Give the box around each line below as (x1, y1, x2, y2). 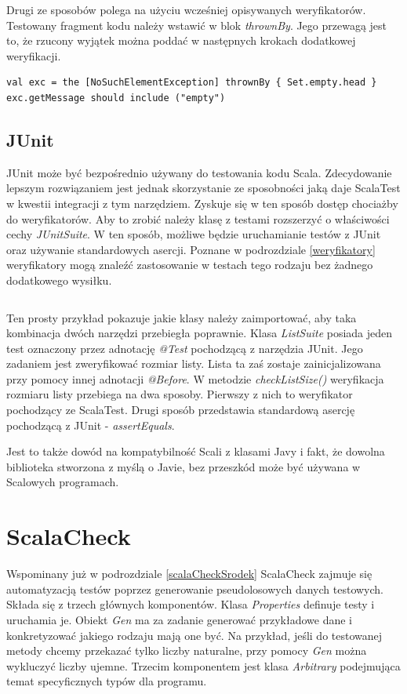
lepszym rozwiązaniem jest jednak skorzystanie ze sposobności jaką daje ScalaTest (6, 180, 401, 196)
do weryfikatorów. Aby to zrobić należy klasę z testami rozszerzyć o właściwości (6, 210, 390, 227)
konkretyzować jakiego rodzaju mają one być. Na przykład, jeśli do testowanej (6, 627, 383, 643)
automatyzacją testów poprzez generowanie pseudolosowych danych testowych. (6, 580, 383, 597)
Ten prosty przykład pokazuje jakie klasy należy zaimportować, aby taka (6, 309, 357, 325)
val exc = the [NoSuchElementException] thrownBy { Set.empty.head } (6, 77, 377, 89)
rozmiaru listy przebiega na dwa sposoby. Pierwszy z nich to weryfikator (6, 386, 353, 402)
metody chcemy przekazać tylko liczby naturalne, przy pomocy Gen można (6, 642, 367, 659)
